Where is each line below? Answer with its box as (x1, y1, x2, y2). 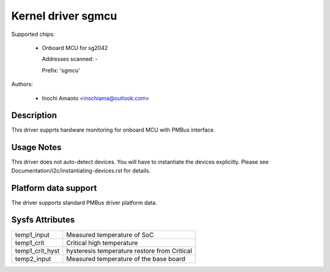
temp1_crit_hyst (15, 246, 60, 255)
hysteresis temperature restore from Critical (66, 246, 193, 255)
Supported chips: (11, 30, 55, 38)
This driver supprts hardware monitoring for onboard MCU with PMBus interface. (11, 126, 215, 134)
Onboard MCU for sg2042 (42, 44, 108, 51)
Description (11, 110, 57, 121)
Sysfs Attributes (11, 215, 75, 225)
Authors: (11, 81, 33, 88)
